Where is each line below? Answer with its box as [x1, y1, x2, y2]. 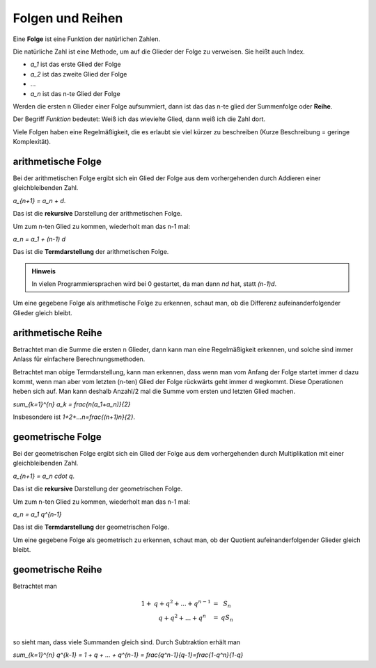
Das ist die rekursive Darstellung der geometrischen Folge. [13, 484, 183, 493]
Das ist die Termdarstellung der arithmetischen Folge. [13, 248, 169, 256]
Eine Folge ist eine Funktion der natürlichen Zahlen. [13, 35, 160, 43]
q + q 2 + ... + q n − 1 [153, 598, 212, 607]
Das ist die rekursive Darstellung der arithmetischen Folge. [13, 209, 182, 218]
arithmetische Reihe [13, 327, 102, 339]
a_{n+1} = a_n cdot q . [13, 472, 75, 480]
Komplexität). [13, 138, 52, 146]
